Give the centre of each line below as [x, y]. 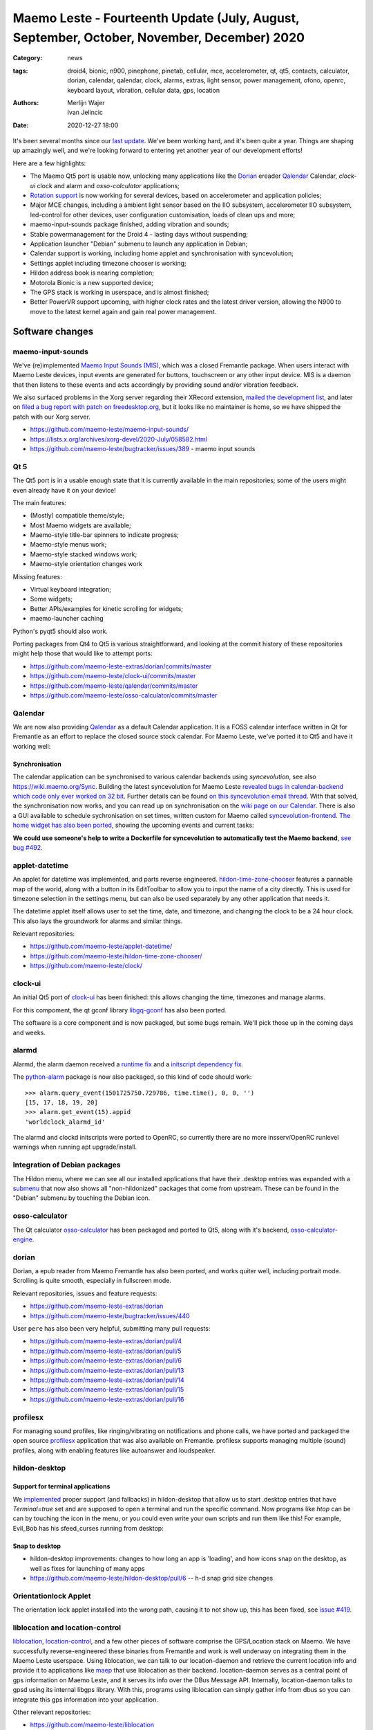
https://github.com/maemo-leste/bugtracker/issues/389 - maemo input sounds [143, 449]
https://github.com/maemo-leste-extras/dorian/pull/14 [107, 1380]
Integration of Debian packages [67, 1165]
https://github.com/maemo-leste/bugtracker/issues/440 [110, 1315]
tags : [20, 71]
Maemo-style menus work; [68, 545]
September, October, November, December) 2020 [159, 37]
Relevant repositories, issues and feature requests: [85, 1293]
